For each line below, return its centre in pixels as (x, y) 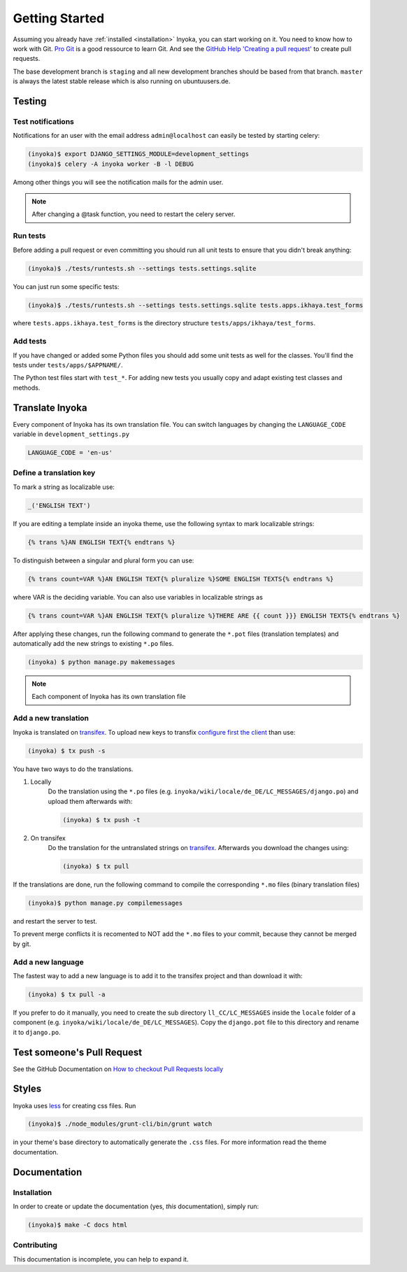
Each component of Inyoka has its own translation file (109, 697)
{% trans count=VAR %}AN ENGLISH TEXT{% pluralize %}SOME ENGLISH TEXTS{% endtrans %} (181, 579)
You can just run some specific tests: (66, 286)
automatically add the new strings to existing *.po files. (93, 644)
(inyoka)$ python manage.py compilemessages (105, 903)
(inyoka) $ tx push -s (66, 751)
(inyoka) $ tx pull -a (66, 994)
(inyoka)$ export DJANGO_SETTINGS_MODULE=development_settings (138, 154)
